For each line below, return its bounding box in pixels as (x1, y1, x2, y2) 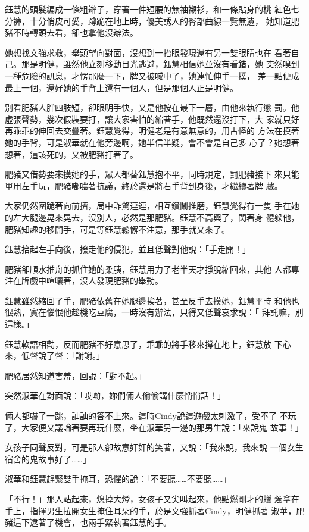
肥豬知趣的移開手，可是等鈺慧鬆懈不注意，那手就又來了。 (5, 223, 230, 235)
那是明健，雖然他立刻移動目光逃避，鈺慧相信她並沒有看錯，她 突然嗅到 (21, 58, 299, 70)
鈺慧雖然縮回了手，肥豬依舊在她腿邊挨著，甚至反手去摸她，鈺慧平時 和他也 (5, 294, 299, 306)
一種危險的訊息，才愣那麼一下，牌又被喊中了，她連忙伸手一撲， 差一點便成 (5, 69, 299, 82)
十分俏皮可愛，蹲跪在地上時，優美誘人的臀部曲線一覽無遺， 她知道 (29, 14, 291, 27)
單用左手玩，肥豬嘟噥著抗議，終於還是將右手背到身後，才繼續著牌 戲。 (5, 179, 283, 192)
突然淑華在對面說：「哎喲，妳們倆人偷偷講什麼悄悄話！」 (5, 389, 226, 402)
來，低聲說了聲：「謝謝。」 (5, 349, 105, 362)
